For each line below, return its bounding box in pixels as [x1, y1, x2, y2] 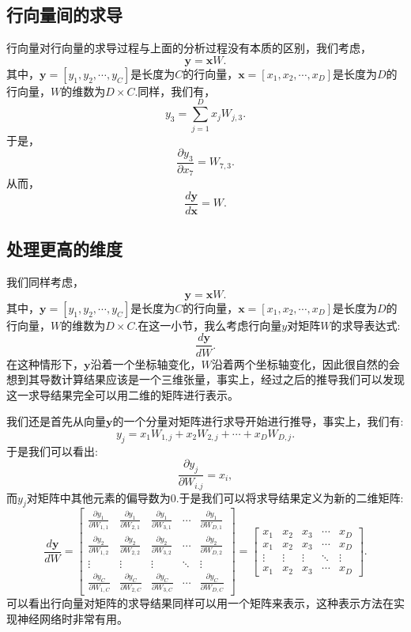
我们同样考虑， [6, 274, 84, 290]
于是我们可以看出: [6, 442, 98, 459]
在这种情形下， [6, 355, 84, 372]
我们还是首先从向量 [6, 413, 106, 430]
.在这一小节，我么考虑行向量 [134, 316, 282, 333]
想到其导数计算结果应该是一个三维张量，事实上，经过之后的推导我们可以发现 [6, 371, 405, 388]
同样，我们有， [138, 82, 216, 99]
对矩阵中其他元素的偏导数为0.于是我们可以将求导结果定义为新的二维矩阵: [26, 489, 404, 505]
